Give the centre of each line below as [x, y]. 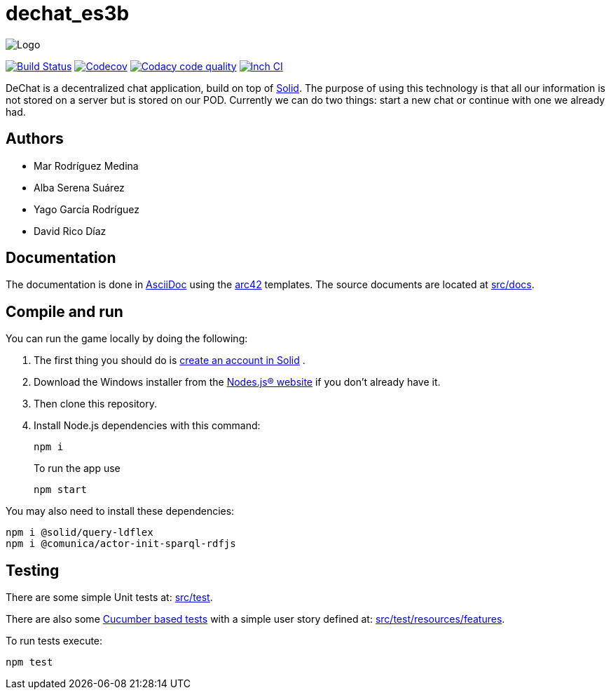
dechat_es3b [68, 13]
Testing [33, 570]
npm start [60, 490]
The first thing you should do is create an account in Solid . [170, 360]
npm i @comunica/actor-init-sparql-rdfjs [121, 544]
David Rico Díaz [70, 231]
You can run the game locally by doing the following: [127, 339]
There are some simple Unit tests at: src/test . [109, 598]
